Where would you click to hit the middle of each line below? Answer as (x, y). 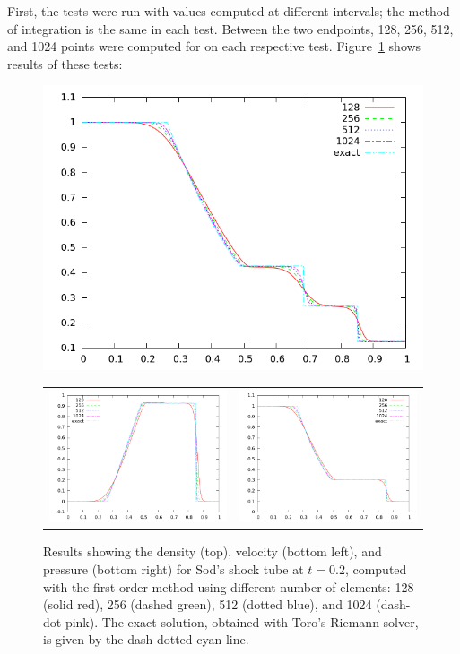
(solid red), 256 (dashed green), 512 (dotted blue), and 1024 (208, 604)
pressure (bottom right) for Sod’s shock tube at (174, 568)
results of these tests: (65, 63)
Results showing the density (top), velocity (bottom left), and (213, 551)
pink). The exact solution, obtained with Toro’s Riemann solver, (242, 621)
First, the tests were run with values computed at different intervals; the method (229, 11)
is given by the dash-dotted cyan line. (146, 639)
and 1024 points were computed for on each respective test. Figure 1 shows (214, 46)
